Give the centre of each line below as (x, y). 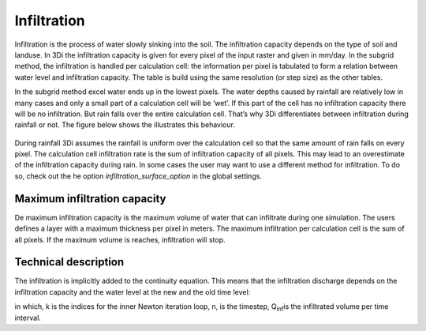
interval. (28, 318)
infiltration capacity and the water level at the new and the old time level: (133, 292)
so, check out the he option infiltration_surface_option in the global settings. (138, 176)
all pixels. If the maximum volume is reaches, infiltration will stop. (120, 239)
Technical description (69, 262)
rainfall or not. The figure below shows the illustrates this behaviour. (125, 125)
